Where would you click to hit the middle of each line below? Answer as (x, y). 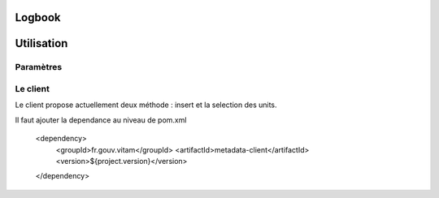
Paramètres (39, 67)
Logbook (38, 17)
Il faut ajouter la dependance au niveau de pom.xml (101, 120)
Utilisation (41, 43)
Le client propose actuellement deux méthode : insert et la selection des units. (146, 105)
